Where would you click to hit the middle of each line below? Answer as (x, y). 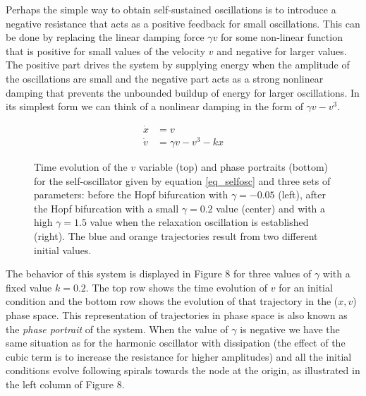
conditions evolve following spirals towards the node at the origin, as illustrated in (183, 370)
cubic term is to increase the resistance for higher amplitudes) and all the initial (179, 356)
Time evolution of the (81, 167)
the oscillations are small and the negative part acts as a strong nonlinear (165, 78)
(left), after (302, 194)
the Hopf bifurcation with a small (106, 208)
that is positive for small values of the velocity (106, 50)
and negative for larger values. (282, 50)
